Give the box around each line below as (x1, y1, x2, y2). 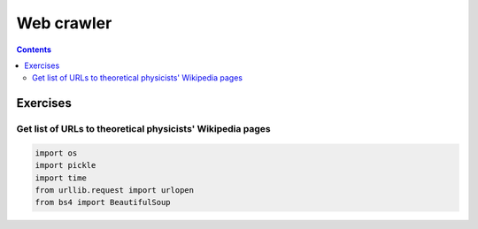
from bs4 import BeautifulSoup (35, 197, 172, 208)
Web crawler (16, 13, 112, 33)
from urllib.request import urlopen (35, 186, 195, 195)
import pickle (35, 160, 96, 171)
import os (35, 148, 78, 158)
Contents (16, 44, 52, 55)
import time (35, 172, 88, 183)
